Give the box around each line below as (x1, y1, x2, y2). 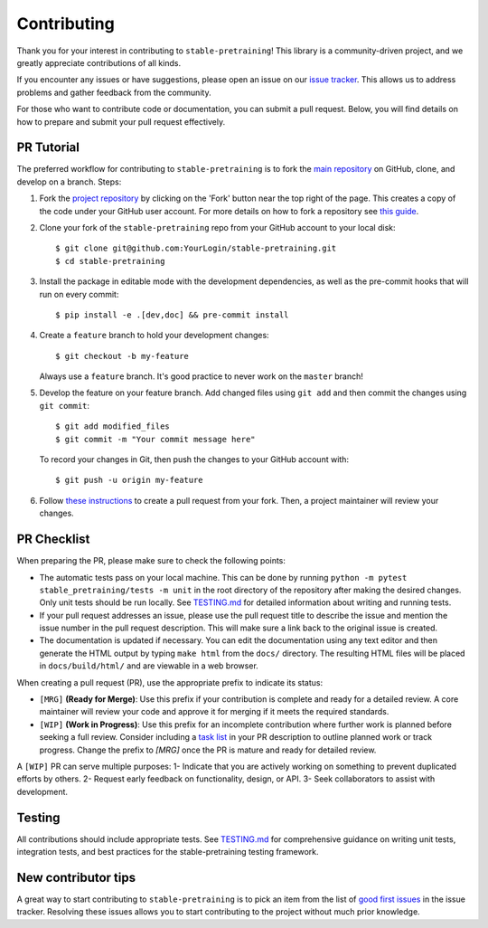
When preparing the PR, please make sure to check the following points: (16, 555, 286, 566)
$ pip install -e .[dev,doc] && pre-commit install (55, 309, 289, 320)
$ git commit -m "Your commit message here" (55, 434, 257, 444)
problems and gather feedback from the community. (16, 87, 211, 98)
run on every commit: (39, 289, 119, 299)
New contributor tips (16, 869, 136, 885)
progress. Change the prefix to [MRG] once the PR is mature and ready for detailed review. (39, 744, 377, 755)
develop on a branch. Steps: (16, 176, 122, 187)
